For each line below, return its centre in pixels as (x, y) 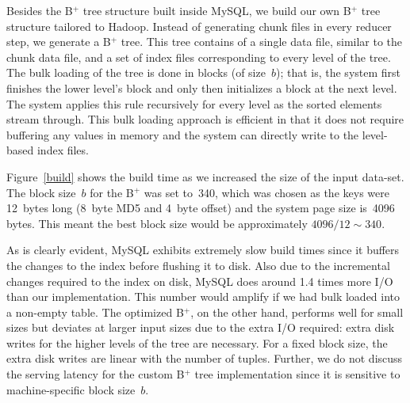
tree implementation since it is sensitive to (297, 374)
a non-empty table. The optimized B (95, 312)
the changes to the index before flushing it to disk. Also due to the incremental (198, 265)
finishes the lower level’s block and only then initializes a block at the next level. (202, 87)
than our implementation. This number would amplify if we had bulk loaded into (203, 297)
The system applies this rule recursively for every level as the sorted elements (194, 103)
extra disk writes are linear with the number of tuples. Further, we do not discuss (205, 358)
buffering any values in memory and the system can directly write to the (183, 134)
